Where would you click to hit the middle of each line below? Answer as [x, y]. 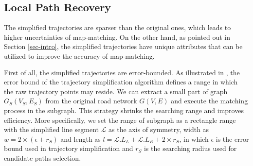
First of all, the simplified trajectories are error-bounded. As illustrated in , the [122, 72]
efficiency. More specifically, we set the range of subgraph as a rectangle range [120, 120]
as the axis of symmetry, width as [159, 129]
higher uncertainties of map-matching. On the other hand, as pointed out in [117, 37]
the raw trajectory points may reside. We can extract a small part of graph [116, 91]
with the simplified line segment [51, 129]
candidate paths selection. [43, 158]
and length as [81, 139]
